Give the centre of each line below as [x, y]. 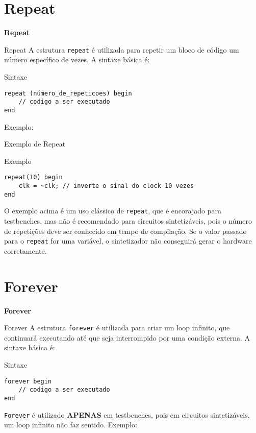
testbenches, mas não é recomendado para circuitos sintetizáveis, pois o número [128, 220]
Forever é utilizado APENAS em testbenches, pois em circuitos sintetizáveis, [127, 414]
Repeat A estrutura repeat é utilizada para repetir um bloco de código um [122, 49]
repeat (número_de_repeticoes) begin [68, 93]
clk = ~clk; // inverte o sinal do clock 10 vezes [106, 186]
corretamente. [25, 250]
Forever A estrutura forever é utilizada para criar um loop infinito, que [117, 328]
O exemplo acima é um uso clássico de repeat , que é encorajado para [113, 211]
